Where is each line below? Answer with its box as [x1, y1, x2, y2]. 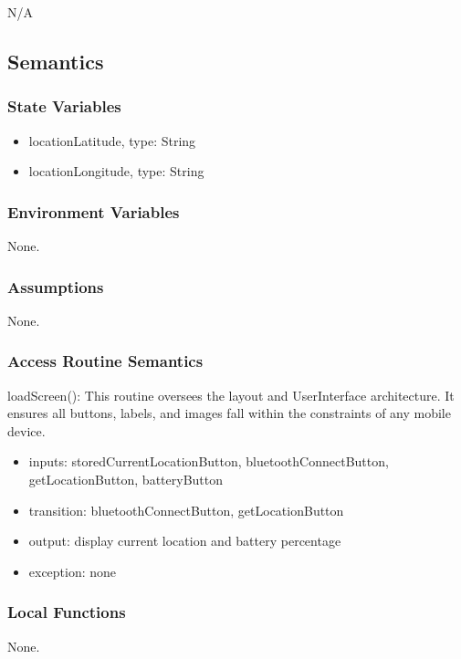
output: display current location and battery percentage [28, 531, 341, 550]
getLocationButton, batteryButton [28, 470, 224, 488]
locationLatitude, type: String [28, 131, 196, 150]
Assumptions [7, 275, 104, 298]
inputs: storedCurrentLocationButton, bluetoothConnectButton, [28, 452, 389, 471]
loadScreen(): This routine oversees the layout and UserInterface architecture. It [7, 385, 455, 404]
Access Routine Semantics [7, 350, 204, 372]
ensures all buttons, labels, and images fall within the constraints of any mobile [7, 403, 451, 423]
